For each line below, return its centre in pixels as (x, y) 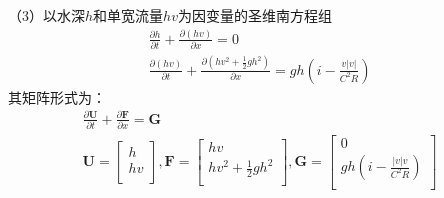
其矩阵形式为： (57, 96)
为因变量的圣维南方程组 (254, 15)
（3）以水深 (46, 15)
